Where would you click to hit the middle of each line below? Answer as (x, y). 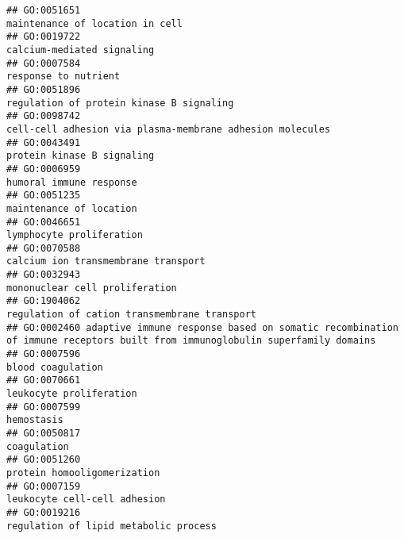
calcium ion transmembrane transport (106, 261)
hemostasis (35, 420)
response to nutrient (63, 77)
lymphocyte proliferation (75, 235)
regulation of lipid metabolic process (112, 526)
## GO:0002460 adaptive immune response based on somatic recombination (202, 327)
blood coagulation (55, 367)
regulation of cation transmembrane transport (131, 315)
